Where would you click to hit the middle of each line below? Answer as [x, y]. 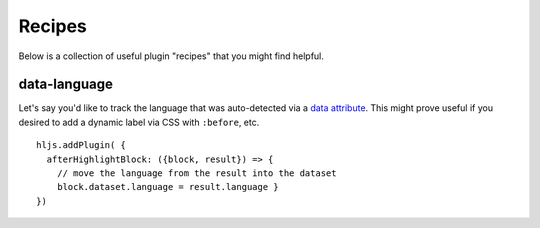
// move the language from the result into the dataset [196, 173]
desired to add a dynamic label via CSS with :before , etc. [139, 122]
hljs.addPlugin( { [81, 145]
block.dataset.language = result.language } [167, 187]
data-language [66, 84]
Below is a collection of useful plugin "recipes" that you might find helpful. [171, 56]
